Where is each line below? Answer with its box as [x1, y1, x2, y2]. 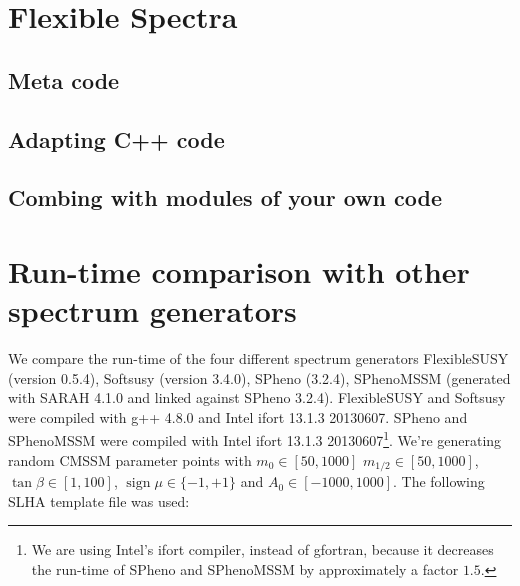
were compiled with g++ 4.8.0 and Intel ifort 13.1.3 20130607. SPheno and [8, 406, 468, 427]
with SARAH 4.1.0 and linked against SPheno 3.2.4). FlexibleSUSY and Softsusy [8, 387, 506, 408]
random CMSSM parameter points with [8, 449, 252, 470]
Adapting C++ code [8, 123, 225, 154]
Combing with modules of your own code [8, 182, 443, 213]
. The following [393, 471, 485, 492]
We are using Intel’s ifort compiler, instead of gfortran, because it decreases [31, 539, 494, 560]
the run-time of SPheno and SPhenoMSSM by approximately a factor [31, 558, 459, 579]
